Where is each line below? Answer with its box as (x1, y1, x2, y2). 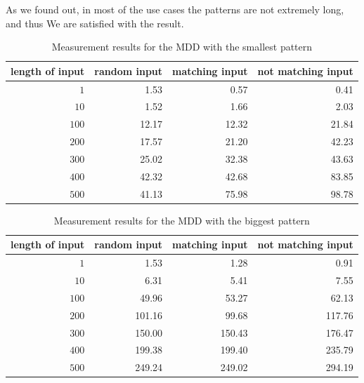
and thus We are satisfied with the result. (6, 15, 184, 30)
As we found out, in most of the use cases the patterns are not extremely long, (6, 2, 344, 16)
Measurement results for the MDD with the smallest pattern (51, 39, 313, 54)
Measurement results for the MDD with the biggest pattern (53, 213, 310, 227)
